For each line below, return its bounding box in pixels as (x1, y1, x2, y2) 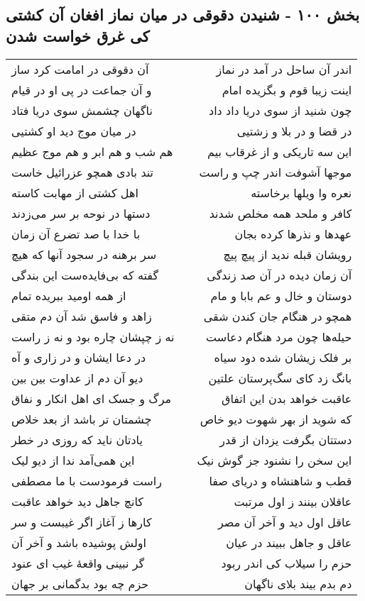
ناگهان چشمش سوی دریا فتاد (11, 101, 153, 118)
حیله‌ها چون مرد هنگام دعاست (206, 328, 352, 345)
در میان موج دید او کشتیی (11, 122, 136, 139)
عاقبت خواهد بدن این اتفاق (221, 390, 352, 407)
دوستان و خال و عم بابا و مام (210, 287, 352, 304)
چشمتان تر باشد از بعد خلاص (11, 410, 152, 427)
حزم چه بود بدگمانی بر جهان (11, 575, 149, 592)
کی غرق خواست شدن (6, 24, 150, 46)
